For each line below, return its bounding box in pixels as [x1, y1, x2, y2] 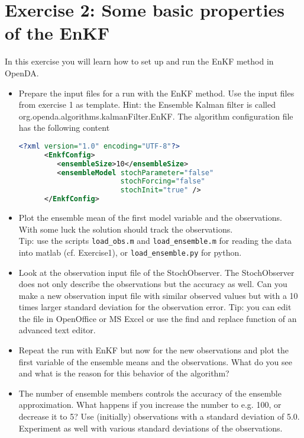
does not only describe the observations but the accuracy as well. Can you [18, 278, 287, 290]
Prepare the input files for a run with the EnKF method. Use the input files [18, 86, 295, 99]
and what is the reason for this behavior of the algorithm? [18, 367, 229, 379]
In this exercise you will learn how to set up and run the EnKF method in [5, 55, 274, 67]
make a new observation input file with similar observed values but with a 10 [18, 289, 298, 301]
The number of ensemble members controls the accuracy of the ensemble [18, 387, 282, 399]
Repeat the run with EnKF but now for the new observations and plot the [18, 344, 289, 356]
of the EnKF [5, 21, 110, 45]
